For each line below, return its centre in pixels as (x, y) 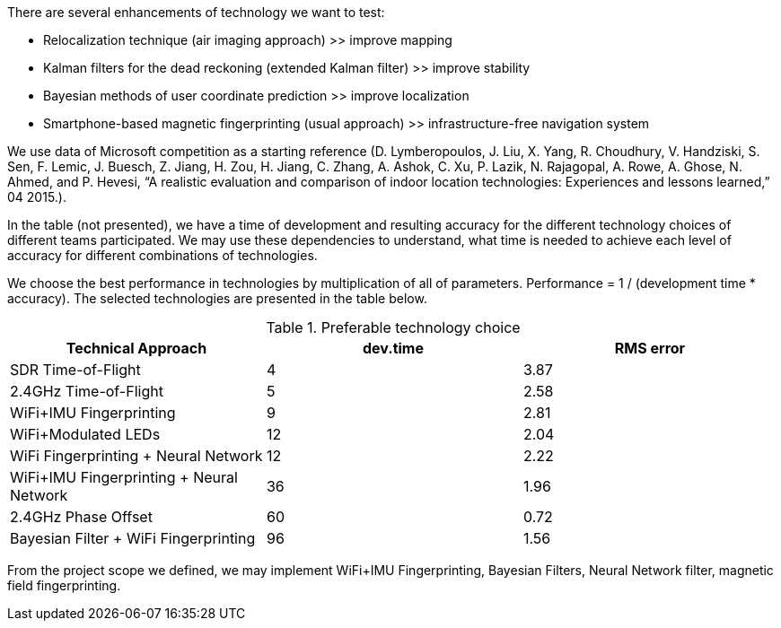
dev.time (393, 348)
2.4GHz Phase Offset (81, 517)
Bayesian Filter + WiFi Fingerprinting (133, 538)
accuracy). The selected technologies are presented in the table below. (217, 298)
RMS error (650, 348)
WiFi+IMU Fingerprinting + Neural (124, 477)
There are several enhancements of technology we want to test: (196, 12)
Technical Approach (136, 348)
